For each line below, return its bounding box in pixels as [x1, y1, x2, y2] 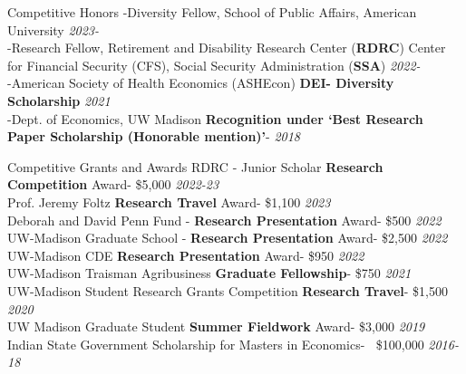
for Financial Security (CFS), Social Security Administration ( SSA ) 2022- [7, 55, 421, 74]
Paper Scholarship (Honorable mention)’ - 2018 [7, 127, 301, 146]
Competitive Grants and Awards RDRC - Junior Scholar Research [7, 157, 383, 176]
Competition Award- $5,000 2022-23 [7, 175, 219, 194]
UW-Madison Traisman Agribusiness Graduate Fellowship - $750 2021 [7, 264, 412, 283]
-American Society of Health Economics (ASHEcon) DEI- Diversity [7, 73, 394, 92]
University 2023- [7, 20, 100, 39]
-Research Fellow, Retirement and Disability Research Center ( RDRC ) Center [7, 38, 446, 57]
